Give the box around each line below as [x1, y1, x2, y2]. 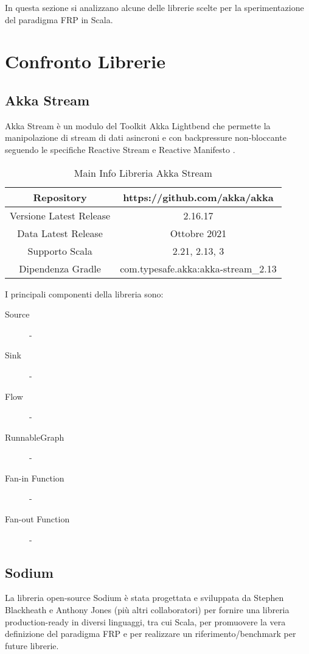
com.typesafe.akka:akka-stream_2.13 [120, 261, 277, 275]
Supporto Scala [27, 243, 92, 258]
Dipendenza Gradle [19, 261, 101, 275]
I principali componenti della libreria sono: [5, 287, 164, 300]
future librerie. [5, 639, 59, 652]
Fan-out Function [5, 513, 70, 525]
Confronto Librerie [5, 49, 165, 74]
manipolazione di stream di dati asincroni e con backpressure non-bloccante [5, 131, 286, 144]
